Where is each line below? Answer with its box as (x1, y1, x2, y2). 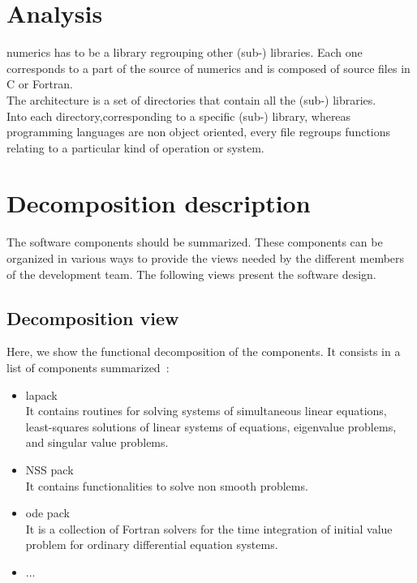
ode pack (25, 504, 70, 521)
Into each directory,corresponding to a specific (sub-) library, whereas (6, 107, 351, 124)
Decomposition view (6, 305, 179, 330)
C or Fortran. (6, 75, 73, 92)
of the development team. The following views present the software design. (6, 265, 376, 282)
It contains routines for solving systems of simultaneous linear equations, (25, 402, 387, 419)
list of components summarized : (6, 358, 170, 375)
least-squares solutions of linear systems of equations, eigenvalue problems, (25, 418, 397, 435)
